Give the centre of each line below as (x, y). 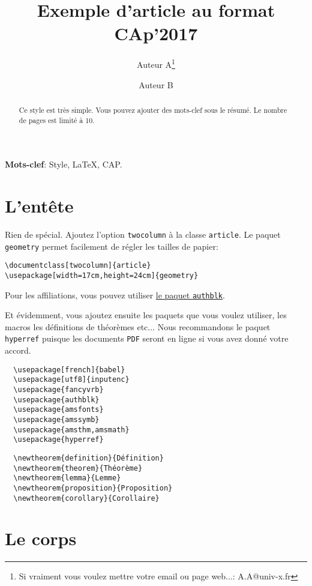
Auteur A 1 (156, 63)
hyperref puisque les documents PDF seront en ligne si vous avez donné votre (147, 338)
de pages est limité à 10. (57, 120)
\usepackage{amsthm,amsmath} (71, 430)
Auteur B (156, 84)
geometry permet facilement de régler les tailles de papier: (112, 246)
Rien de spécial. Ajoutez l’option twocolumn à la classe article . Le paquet (143, 234)
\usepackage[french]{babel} (69, 370)
